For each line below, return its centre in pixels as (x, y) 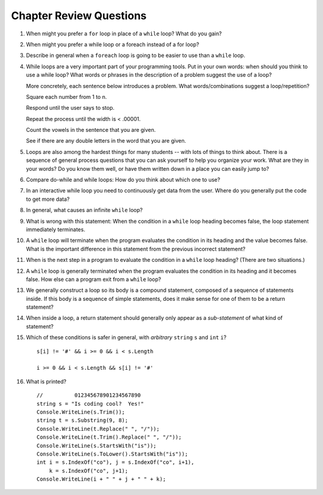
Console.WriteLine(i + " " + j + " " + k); (101, 479)
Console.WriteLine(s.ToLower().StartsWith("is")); (112, 454)
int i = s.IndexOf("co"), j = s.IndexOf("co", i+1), (115, 462)
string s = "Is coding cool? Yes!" (90, 404)
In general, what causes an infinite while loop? (84, 210)
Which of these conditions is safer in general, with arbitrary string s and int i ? (126, 337)
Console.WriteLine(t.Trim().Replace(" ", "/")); (109, 437)
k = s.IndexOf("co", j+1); (89, 471)
